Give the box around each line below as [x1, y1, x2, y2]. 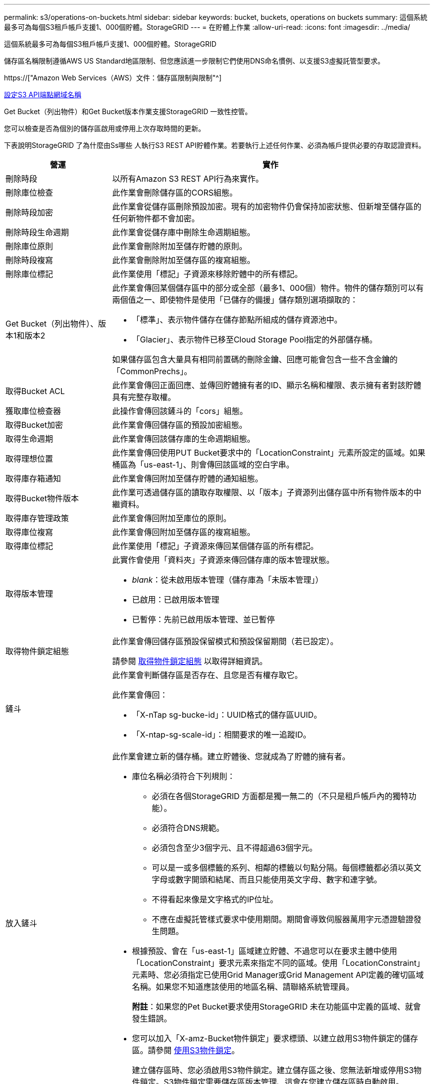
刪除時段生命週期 [5, 227, 69, 237]
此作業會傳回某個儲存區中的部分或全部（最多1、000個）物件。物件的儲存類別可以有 [112, 283, 424, 293]
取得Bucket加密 [5, 420, 63, 430]
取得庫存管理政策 [5, 513, 69, 523]
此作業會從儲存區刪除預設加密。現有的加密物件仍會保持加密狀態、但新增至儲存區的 [112, 202, 422, 211]
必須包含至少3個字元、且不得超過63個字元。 [152, 843, 318, 853]
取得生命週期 [5, 434, 54, 444]
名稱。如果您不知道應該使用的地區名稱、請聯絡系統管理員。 [132, 982, 354, 992]
